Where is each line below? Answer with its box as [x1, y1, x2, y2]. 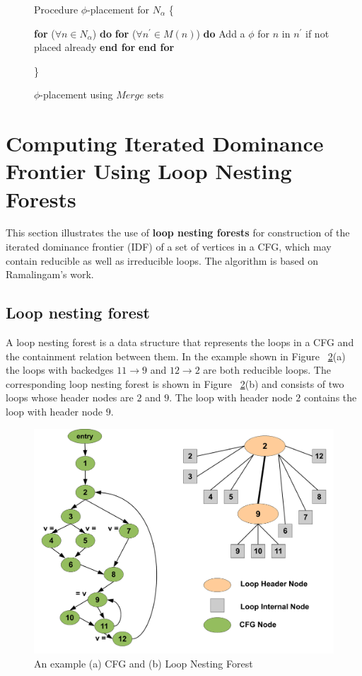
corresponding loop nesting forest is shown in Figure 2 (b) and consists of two [6, 376, 344, 391]
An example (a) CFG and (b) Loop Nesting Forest [34, 655, 253, 670]
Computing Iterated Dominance [6, 129, 324, 158]
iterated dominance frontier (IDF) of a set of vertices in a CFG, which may [6, 239, 332, 254]
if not [305, 25, 329, 40]
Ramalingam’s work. [6, 267, 94, 282]
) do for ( [92, 25, 136, 40]
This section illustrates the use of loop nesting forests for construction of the [6, 225, 350, 240]
